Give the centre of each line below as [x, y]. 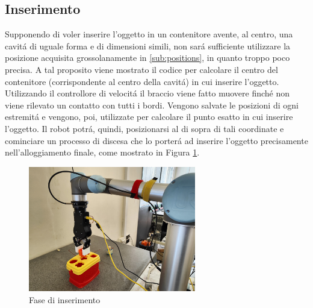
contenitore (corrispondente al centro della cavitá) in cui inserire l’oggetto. [142, 81]
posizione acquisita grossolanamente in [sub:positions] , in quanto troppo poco [147, 58]
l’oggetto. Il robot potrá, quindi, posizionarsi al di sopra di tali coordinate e [144, 128]
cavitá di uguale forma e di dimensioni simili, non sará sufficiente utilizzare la [148, 46]
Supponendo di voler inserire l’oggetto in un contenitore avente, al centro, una [149, 34]
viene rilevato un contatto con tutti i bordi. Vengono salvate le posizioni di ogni [152, 105]
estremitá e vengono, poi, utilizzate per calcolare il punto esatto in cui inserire [149, 117]
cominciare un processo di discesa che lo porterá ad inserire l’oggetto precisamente [156, 140]
